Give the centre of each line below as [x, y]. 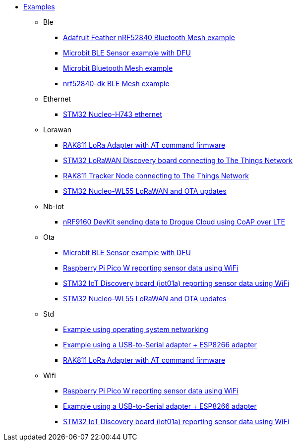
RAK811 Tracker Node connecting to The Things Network [156, 176]
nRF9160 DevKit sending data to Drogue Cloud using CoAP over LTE [174, 222]
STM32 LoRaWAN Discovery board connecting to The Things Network [178, 160]
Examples [39, 7]
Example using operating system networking [136, 329]
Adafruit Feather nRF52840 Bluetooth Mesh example [149, 37]
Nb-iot [54, 206]
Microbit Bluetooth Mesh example [118, 68]
